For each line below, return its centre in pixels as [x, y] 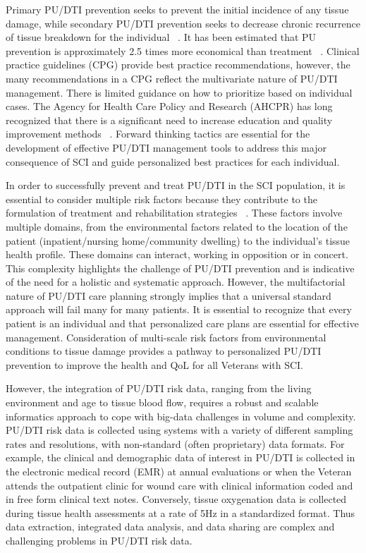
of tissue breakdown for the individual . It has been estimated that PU [161, 37]
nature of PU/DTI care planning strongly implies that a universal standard [169, 295]
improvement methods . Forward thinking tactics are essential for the [158, 134]
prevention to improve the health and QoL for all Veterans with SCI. [155, 364]
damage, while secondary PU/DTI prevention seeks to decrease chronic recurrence [183, 23]
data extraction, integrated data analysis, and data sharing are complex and [170, 527]
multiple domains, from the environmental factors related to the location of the [177, 226]
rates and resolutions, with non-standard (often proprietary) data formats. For [175, 443]
